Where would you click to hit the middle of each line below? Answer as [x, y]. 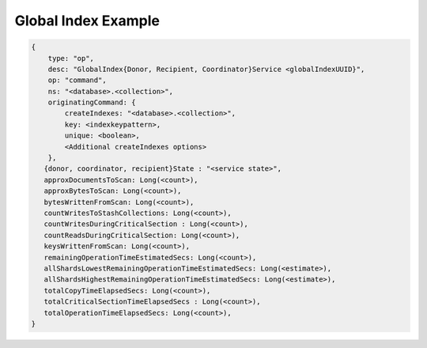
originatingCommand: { [92, 102]
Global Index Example [87, 21]
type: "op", [71, 58]
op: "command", [77, 80]
